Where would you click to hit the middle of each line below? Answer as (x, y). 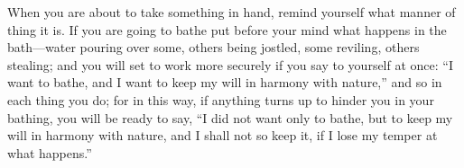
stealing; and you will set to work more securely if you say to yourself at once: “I (230, 64)
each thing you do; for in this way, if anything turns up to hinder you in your (221, 99)
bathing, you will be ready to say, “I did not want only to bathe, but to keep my (230, 117)
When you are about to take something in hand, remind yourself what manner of (232, 12)
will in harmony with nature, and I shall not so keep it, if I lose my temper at (223, 135)
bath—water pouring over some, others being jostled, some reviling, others (213, 47)
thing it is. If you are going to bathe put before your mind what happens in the (227, 29)
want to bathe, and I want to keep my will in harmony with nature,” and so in (225, 82)
